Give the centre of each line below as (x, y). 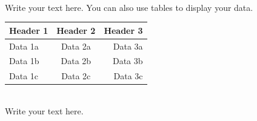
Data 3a (128, 46)
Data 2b (76, 61)
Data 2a (76, 46)
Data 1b (24, 61)
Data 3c (128, 76)
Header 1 (29, 30)
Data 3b (128, 61)
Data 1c (24, 76)
